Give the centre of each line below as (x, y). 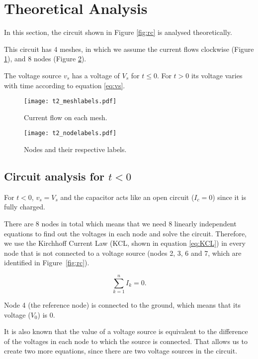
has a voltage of (96, 75)
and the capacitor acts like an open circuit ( (127, 197)
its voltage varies (217, 75)
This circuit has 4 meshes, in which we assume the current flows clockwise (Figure (129, 49)
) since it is (229, 197)
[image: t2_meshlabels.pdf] (70, 101)
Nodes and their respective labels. (75, 149)
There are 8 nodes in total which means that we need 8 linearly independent (120, 223)
